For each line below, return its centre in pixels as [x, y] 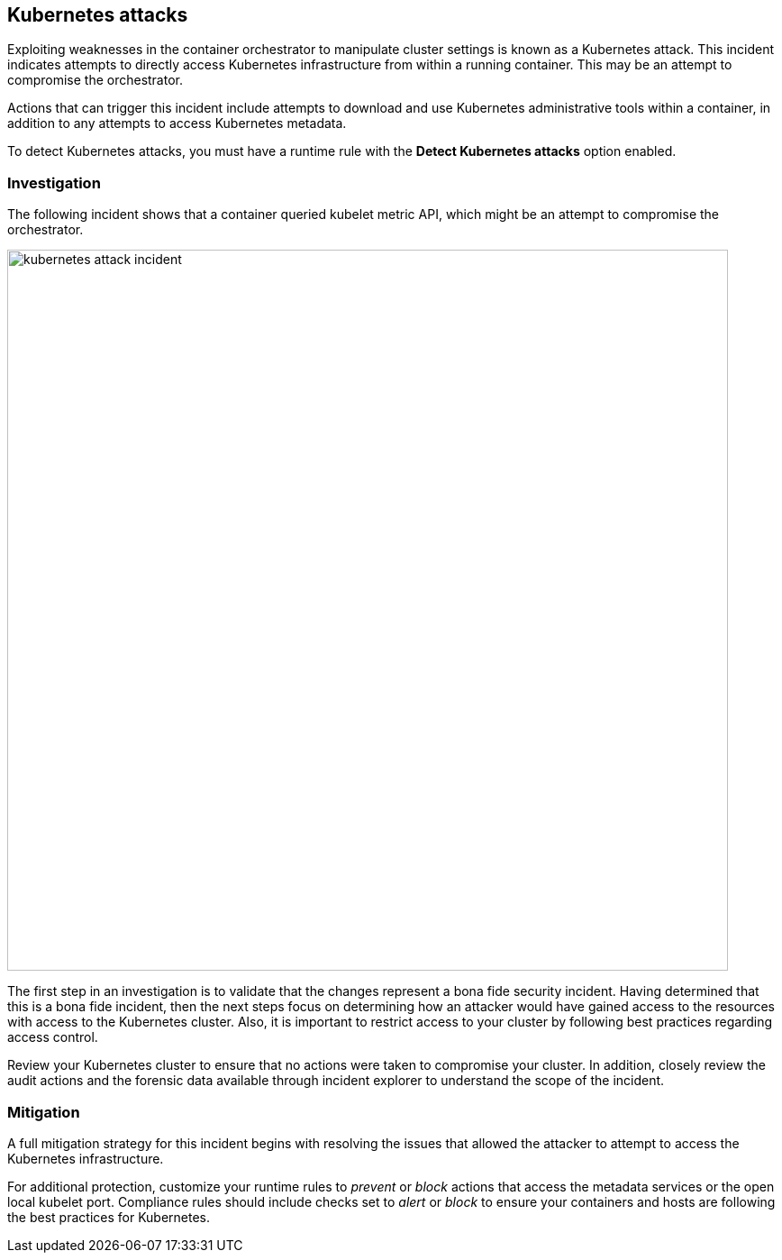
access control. [53, 1037]
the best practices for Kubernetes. [109, 1217]
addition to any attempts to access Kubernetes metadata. [177, 123]
